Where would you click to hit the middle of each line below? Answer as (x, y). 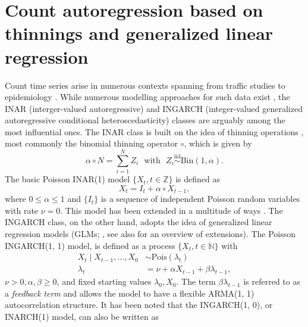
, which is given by (218, 143)
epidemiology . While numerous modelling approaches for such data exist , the (147, 97)
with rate (22, 210)
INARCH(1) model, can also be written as (82, 316)
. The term (196, 281)
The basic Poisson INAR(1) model (67, 179)
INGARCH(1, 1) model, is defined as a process (90, 245)
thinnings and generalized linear (139, 33)
